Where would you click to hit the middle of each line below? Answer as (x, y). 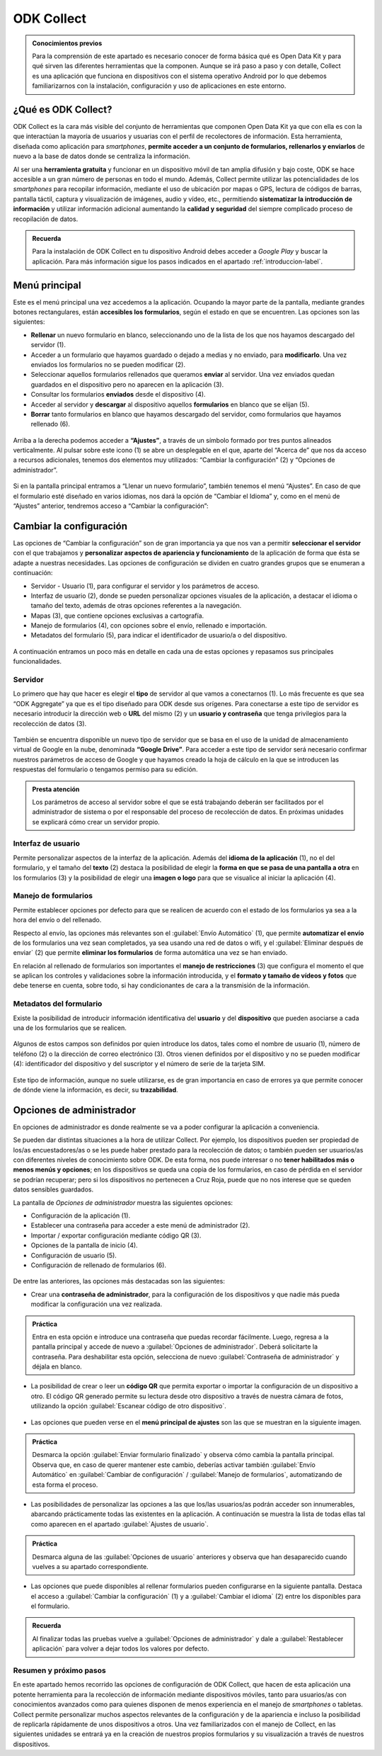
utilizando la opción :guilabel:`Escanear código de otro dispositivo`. (128, 1406)
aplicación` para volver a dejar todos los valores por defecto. (121, 1649)
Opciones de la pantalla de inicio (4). (84, 1245)
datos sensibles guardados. (53, 1189)
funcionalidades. (37, 662)
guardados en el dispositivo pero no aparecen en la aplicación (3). (127, 384)
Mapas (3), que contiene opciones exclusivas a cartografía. (117, 616)
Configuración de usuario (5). (74, 1255)
